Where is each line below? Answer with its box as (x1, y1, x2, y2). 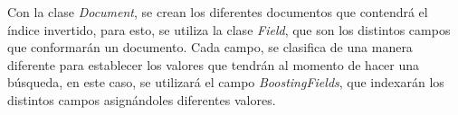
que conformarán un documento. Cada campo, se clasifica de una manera (7, 38, 413, 57)
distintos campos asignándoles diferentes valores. (7, 90, 276, 109)
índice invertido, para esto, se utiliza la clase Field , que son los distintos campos (7, 20, 451, 39)
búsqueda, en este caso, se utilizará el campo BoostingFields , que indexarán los (7, 73, 444, 92)
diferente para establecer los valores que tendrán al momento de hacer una (7, 55, 420, 74)
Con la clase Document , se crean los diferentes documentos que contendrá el (7, 3, 428, 21)
